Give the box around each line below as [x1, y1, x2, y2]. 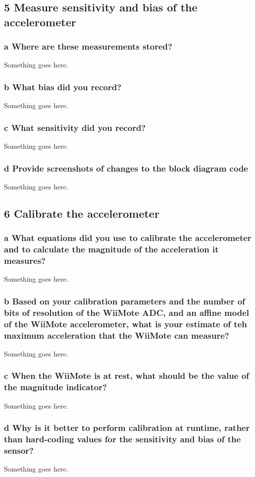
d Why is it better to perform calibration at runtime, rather [4, 421, 250, 434]
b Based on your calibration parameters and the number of [4, 295, 245, 307]
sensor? [4, 444, 34, 456]
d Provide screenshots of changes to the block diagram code [4, 162, 248, 174]
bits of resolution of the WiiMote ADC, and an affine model [4, 306, 250, 318]
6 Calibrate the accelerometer [4, 205, 159, 221]
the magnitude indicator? [4, 381, 107, 393]
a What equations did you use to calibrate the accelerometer [4, 232, 252, 244]
